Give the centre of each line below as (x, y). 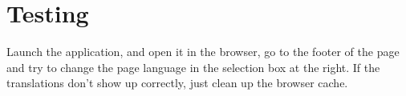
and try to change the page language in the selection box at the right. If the (193, 67)
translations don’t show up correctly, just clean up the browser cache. (177, 83)
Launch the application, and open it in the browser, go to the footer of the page (203, 52)
